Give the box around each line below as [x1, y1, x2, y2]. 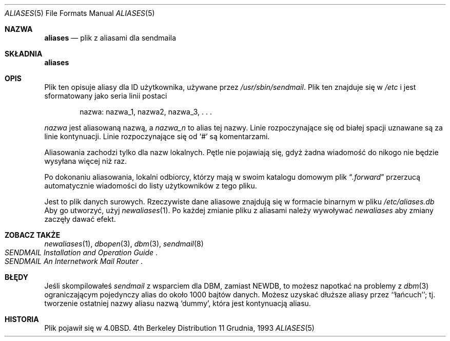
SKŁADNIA [5, 49, 43, 58]
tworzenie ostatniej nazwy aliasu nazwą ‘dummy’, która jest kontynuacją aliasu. [44, 299, 311, 308]
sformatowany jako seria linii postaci [44, 91, 167, 100]
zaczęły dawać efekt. [44, 215, 116, 223]
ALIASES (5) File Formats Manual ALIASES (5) [5, 9, 155, 17]
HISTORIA [5, 315, 39, 324]
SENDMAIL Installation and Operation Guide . [5, 248, 158, 257]
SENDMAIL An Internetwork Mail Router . [5, 257, 143, 266]
